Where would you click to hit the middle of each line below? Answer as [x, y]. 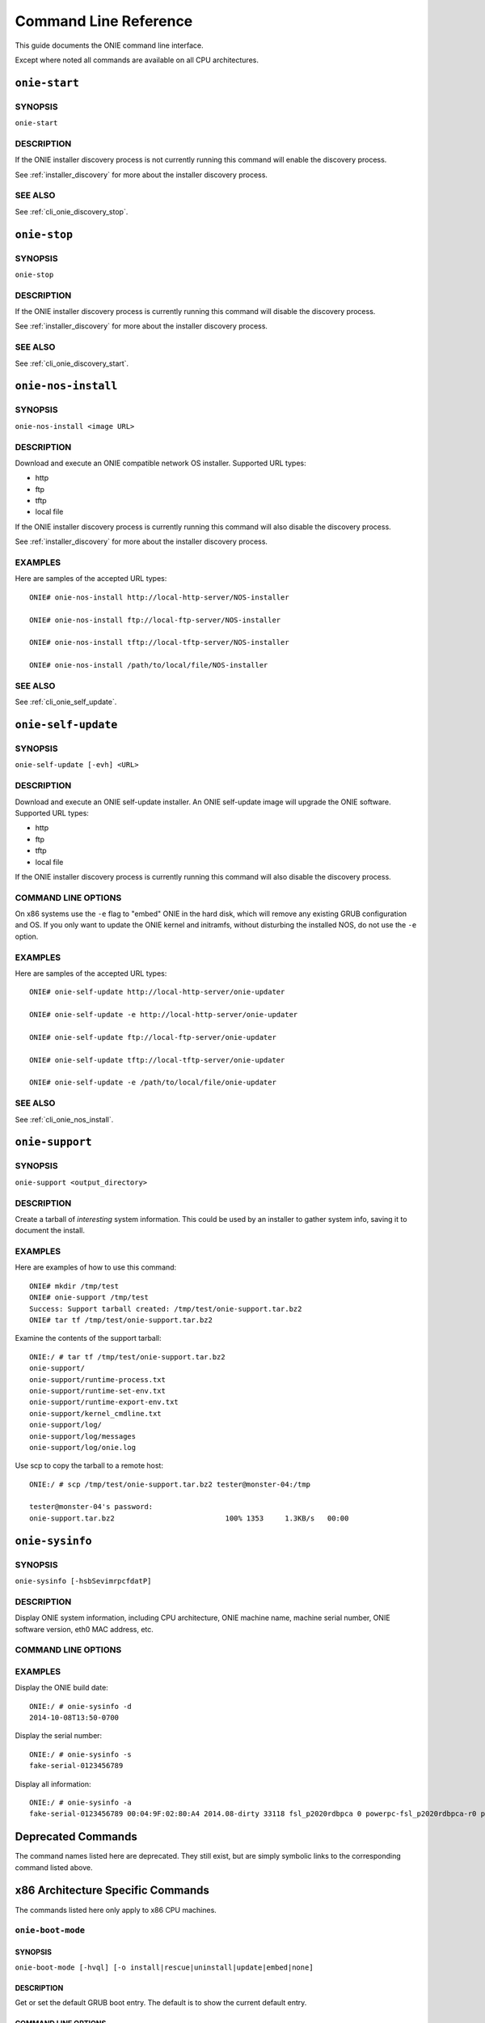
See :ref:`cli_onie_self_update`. [66, 702]
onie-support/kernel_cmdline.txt [95, 1413]
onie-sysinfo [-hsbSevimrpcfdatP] [83, 1581]
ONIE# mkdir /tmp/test [74, 1286]
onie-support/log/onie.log [83, 1447]
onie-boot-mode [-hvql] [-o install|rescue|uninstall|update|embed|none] [164, 1967]
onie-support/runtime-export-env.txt [104, 1402]
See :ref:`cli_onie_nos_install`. [64, 1119]
